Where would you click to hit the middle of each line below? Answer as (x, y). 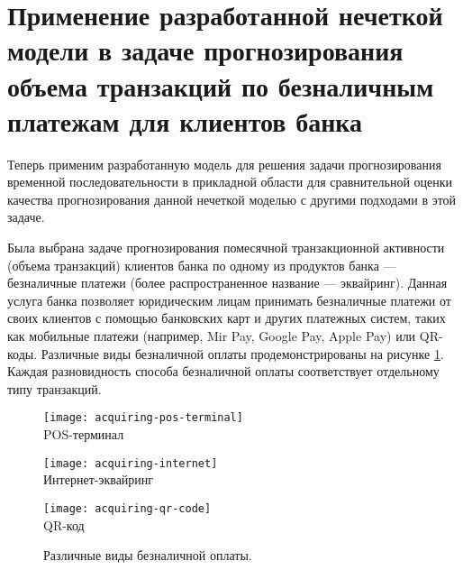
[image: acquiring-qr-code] (127, 508)
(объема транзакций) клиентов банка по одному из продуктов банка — (202, 265)
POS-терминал (84, 434)
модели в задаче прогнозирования (205, 50)
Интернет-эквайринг (99, 479)
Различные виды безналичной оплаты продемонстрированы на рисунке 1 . (242, 353)
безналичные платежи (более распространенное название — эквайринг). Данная (227, 283)
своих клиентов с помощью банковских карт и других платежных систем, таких (227, 318)
